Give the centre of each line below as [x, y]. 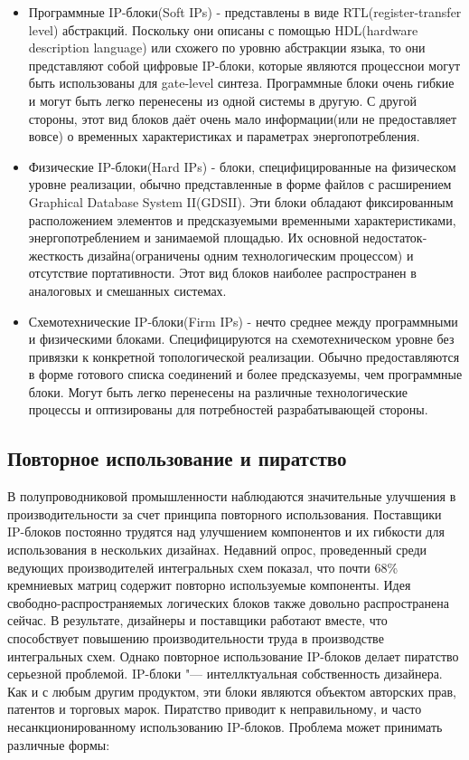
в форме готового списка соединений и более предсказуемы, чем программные [245, 374]
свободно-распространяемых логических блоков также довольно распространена [228, 602]
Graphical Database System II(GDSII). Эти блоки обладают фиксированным [241, 201]
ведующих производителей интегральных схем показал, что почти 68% [203, 567]
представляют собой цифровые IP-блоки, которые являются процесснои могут [244, 65]
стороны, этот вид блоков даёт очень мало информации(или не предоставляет [243, 118]
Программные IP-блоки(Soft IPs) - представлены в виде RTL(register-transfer [245, 12]
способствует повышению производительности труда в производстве [196, 638]
